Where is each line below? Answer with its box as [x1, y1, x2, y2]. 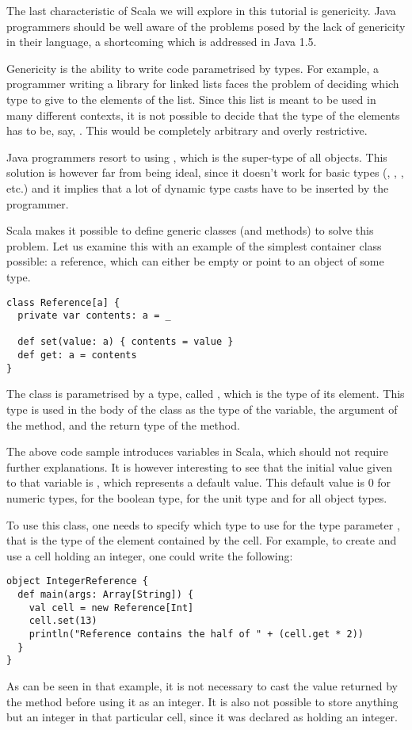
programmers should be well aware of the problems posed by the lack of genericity [6, 17, 406, 34]
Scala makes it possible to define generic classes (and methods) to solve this [6, 222, 374, 239]
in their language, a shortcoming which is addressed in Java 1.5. [6, 33, 317, 50]
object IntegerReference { [6, 575, 148, 587]
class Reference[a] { [6, 296, 120, 308]
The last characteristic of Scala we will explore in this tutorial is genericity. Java [6, 2, 396, 18]
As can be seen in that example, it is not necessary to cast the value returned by [6, 677, 399, 694]
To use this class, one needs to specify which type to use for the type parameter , [6, 516, 400, 533]
